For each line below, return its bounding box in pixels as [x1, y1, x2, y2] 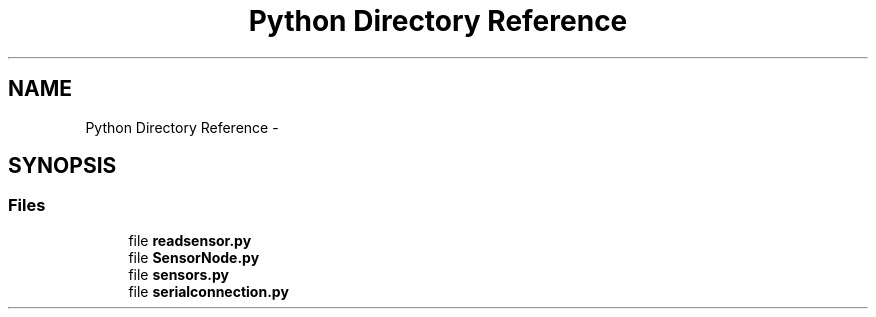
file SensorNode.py [128, 248, 260, 266]
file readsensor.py [128, 231, 252, 249]
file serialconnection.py [128, 282, 289, 300]
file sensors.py [128, 265, 229, 283]
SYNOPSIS [8, 153, 117, 179]
